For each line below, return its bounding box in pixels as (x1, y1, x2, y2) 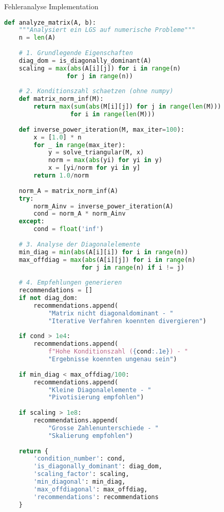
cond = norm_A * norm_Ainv (33, 210, 126, 218)
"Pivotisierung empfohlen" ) (48, 394, 144, 401)
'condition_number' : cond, (33, 455, 126, 463)
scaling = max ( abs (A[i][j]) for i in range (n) (18, 64, 181, 72)
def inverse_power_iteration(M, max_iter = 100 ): (18, 126, 184, 133)
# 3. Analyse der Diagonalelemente (18, 240, 140, 248)
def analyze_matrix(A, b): (4, 19, 96, 26)
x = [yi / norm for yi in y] (48, 164, 140, 172)
